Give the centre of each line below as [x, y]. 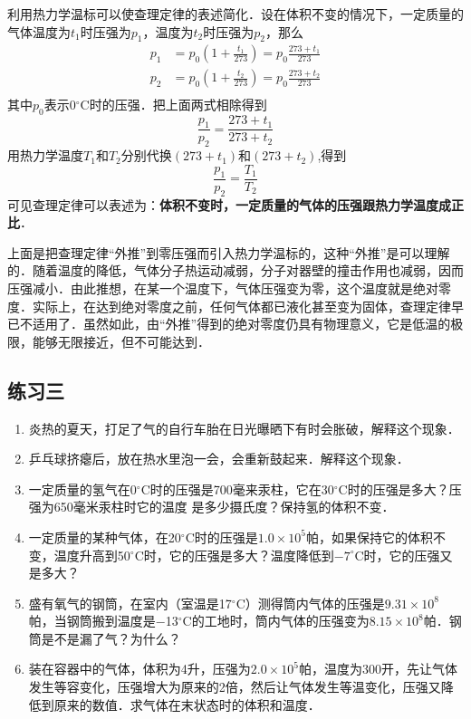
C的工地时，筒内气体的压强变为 [276, 621]
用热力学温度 [45, 155]
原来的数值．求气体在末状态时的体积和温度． [187, 704]
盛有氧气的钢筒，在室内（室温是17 [130, 603]
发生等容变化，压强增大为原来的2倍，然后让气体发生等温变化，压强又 [235, 687]
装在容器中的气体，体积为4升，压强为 [139, 669]
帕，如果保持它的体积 [369, 537]
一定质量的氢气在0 [82, 489]
